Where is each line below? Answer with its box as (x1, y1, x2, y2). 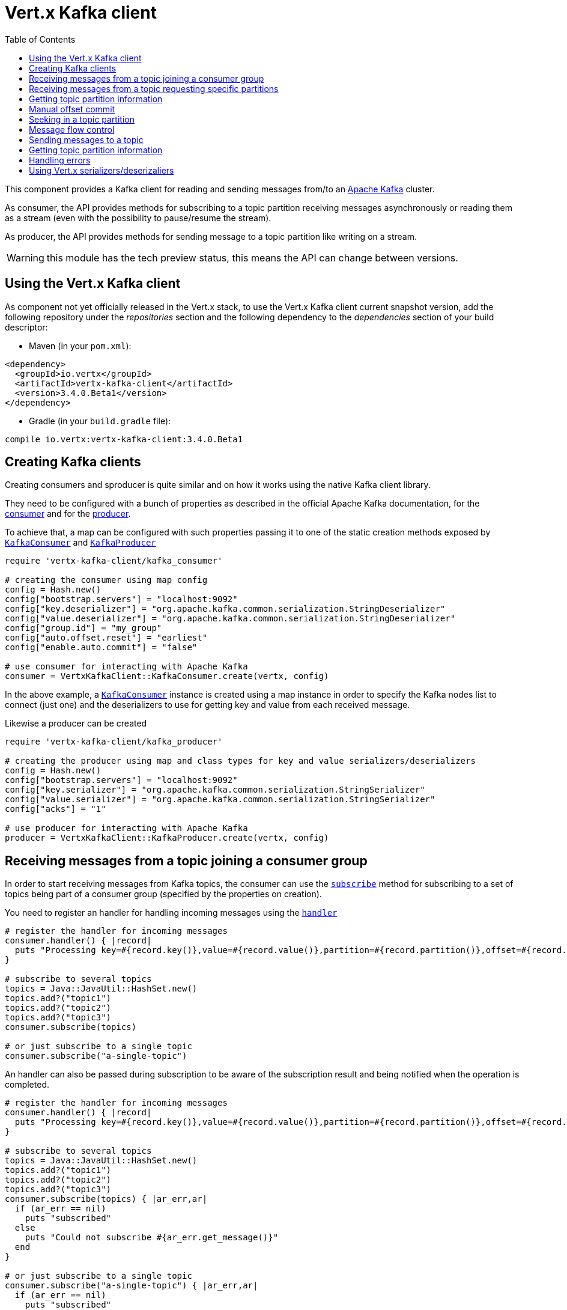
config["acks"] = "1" (5, 804, 106, 814)
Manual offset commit (29, 103, 115, 114)
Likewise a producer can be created (5, 718, 147, 729)
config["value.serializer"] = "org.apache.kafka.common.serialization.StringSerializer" (5, 794, 435, 805)
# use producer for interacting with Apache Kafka (5, 823, 248, 833)
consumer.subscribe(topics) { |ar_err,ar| (5, 1194, 208, 1204)
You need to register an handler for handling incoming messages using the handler (5, 907, 338, 918)
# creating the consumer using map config (5, 575, 208, 585)
